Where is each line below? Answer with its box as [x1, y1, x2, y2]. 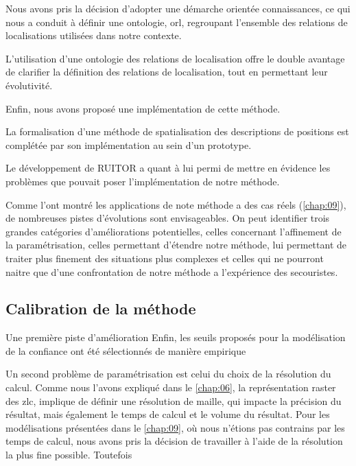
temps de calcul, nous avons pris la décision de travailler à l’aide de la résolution [5, 434, 343, 448]
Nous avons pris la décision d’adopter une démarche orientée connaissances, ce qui [5, 1, 351, 15]
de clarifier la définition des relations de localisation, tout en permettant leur [5, 65, 328, 79]
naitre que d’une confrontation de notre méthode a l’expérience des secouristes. [5, 264, 338, 279]
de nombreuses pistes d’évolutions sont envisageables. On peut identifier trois [5, 211, 330, 225]
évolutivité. [5, 78, 53, 92]
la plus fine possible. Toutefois [5, 447, 132, 462]
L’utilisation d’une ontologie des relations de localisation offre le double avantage [5, 51, 345, 65]
